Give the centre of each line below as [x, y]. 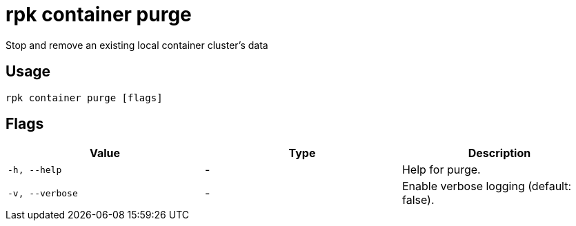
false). [418, 200]
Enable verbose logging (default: [487, 186]
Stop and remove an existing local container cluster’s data [137, 45]
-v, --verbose [43, 193]
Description [499, 153]
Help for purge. [441, 170]
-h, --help [35, 169]
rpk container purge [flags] [84, 97]
